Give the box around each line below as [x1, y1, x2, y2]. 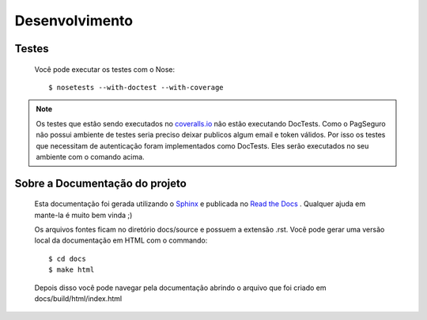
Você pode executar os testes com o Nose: [34, 64, 176, 74]
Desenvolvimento [14, 12, 134, 29]
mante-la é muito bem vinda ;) [34, 210, 133, 220]
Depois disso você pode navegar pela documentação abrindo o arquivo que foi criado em [34, 283, 327, 292]
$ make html [48, 265, 95, 274]
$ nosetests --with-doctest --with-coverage [48, 83, 225, 92]
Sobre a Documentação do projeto [14, 176, 187, 190]
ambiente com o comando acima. [36, 152, 145, 161]
